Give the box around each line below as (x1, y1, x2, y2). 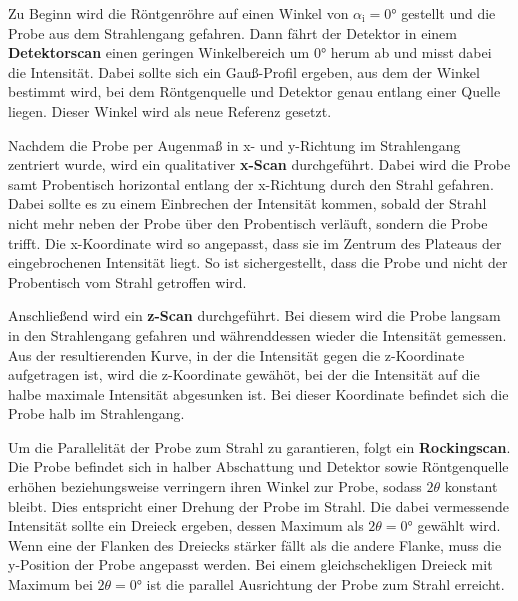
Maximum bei (8, 574, 93, 595)
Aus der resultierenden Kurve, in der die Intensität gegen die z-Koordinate (8, 344, 465, 365)
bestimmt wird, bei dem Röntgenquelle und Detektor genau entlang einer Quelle (8, 81, 501, 102)
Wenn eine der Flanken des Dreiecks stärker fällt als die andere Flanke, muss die (8, 534, 502, 555)
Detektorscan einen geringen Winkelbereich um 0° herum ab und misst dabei (8, 42, 492, 63)
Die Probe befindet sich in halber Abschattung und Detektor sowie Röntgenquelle (8, 456, 509, 477)
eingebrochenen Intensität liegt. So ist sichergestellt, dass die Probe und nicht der (8, 252, 508, 273)
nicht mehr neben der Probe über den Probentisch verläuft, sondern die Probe (8, 212, 488, 233)
